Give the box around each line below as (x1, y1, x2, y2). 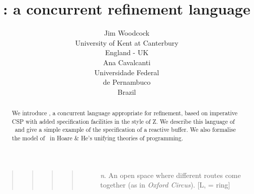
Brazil (117, 86, 136, 97)
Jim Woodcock (104, 28, 150, 38)
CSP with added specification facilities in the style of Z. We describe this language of (12, 117, 235, 125)
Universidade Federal (94, 67, 159, 77)
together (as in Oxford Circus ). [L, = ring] (100, 179, 230, 190)
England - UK (105, 47, 149, 58)
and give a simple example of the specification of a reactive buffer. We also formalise (15, 125, 236, 134)
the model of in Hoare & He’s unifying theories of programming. (12, 134, 183, 142)
